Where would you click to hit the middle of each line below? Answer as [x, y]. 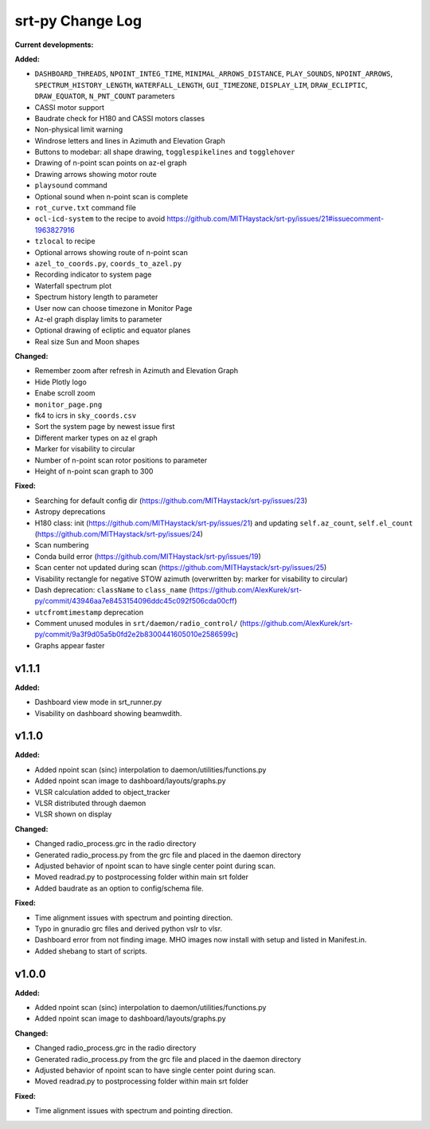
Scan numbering [62, 545]
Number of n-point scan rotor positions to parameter [121, 460]
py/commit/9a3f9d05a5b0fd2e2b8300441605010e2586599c [135, 635]
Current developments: [54, 45]
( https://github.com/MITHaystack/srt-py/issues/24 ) [119, 533]
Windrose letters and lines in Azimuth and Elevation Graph [130, 140]
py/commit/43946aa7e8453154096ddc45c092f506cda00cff [135, 601]
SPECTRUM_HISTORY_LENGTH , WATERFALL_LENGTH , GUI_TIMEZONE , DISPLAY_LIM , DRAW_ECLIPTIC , [201, 85]
